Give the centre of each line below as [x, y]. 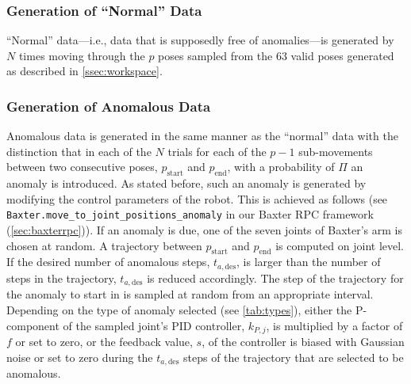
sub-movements [336, 151]
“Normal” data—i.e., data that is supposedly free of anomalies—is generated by [200, 40]
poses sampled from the [215, 55]
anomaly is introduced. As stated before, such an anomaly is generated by [186, 183]
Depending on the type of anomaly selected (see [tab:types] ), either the [179, 309]
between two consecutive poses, [82, 167]
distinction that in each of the [79, 151]
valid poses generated [342, 55]
